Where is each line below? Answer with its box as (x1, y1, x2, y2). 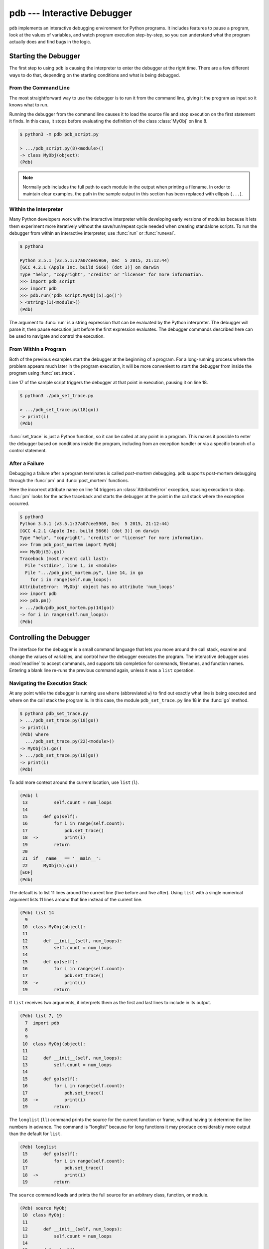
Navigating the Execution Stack (9, 680, 87, 687)
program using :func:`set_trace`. (9, 370, 76, 376)
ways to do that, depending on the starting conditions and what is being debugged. (9, 72, 180, 78)
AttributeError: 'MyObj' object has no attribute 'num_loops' (19, 584, 175, 590)
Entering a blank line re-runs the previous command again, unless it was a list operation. (9, 667, 195, 673)
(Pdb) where (19, 731, 49, 737)
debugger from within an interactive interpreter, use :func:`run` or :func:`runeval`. (9, 230, 176, 236)
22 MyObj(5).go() (22, 862, 78, 868)
